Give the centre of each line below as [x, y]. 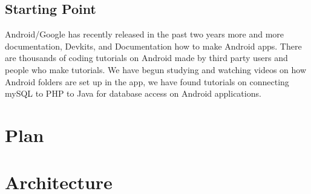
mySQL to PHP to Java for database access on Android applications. [133, 93]
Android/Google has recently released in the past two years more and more [145, 34]
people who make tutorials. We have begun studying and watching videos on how [156, 69]
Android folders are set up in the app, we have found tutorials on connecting [147, 81]
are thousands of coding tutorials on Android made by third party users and [146, 58]
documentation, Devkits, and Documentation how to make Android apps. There [153, 46]
